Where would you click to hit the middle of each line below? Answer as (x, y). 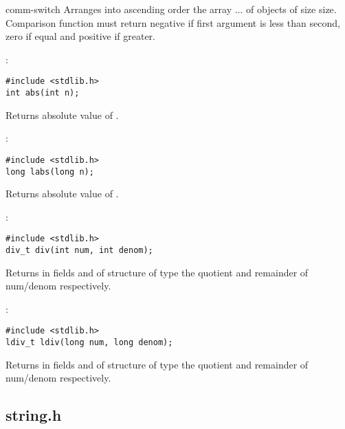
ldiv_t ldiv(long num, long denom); (89, 343)
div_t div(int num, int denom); (79, 251)
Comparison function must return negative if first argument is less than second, (173, 22)
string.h (34, 415)
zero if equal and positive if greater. (80, 36)
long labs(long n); (50, 172)
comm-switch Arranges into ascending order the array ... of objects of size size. (171, 9)
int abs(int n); (43, 93)
